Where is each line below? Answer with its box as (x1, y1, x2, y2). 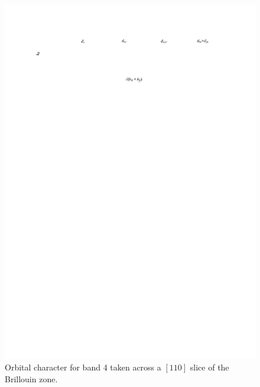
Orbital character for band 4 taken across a (5, 361, 161, 373)
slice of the (190, 361, 229, 373)
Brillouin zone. (5, 372, 58, 385)
